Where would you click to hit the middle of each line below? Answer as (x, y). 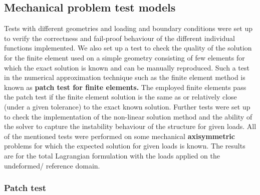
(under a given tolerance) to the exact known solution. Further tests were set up (127, 106)
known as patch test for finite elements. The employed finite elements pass (125, 87)
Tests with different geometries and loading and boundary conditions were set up (128, 28)
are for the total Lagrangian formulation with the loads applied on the (112, 155)
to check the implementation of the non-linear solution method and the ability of (128, 116)
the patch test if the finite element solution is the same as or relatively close (120, 97)
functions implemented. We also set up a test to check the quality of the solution (128, 48)
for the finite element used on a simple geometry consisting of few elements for (124, 57)
